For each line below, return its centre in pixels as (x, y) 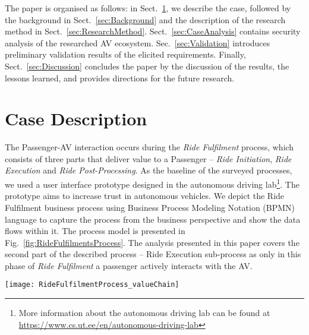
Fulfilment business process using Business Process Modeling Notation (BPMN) (150, 207)
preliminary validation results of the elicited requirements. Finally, (125, 54)
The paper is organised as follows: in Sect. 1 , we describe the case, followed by (148, 8)
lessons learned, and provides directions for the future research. (120, 78)
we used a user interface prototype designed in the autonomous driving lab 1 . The (152, 183)
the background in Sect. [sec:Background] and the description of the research (145, 19)
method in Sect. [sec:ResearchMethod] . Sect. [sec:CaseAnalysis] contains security (153, 31)
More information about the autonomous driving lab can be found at (144, 313)
